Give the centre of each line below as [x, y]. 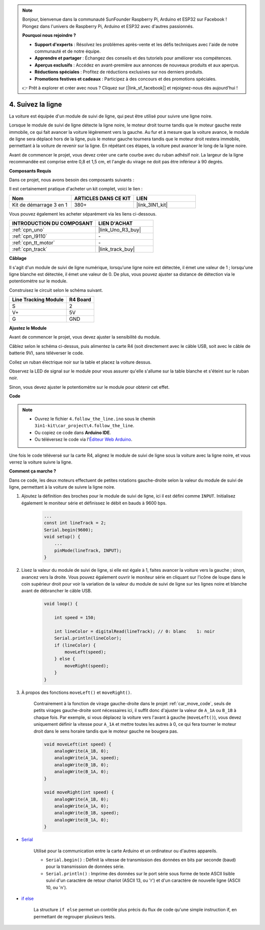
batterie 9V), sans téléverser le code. [47, 353]
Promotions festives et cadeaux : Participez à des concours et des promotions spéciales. [126, 79]
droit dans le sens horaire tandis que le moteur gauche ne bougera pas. [106, 731]
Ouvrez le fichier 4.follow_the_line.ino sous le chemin [95, 419]
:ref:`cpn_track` [30, 249]
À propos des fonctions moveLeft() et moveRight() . [77, 692]
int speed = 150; [75, 618]
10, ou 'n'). [56, 887]
